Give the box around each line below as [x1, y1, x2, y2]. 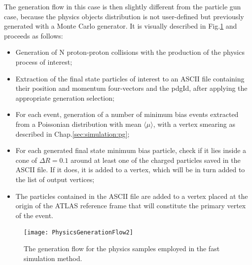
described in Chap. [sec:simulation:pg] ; [15, 128, 130, 139]
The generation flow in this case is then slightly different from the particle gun [4, 1, 241, 11]
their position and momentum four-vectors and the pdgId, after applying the [15, 83, 248, 93]
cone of [15, 154, 37, 165]
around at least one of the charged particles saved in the [71, 154, 241, 165]
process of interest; [15, 56, 72, 67]
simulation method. [24, 253, 82, 263]
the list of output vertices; [15, 174, 95, 184]
